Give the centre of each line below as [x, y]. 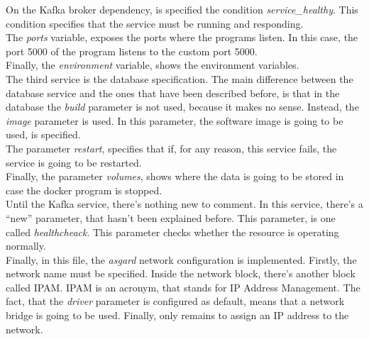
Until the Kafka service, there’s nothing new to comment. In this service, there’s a [184, 204]
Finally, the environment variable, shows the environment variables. [153, 65]
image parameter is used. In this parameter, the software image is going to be [175, 120]
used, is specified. [43, 134]
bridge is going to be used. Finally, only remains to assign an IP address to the [177, 315]
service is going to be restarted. [74, 162]
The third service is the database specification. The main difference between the [180, 78]
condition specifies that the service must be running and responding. [155, 23]
